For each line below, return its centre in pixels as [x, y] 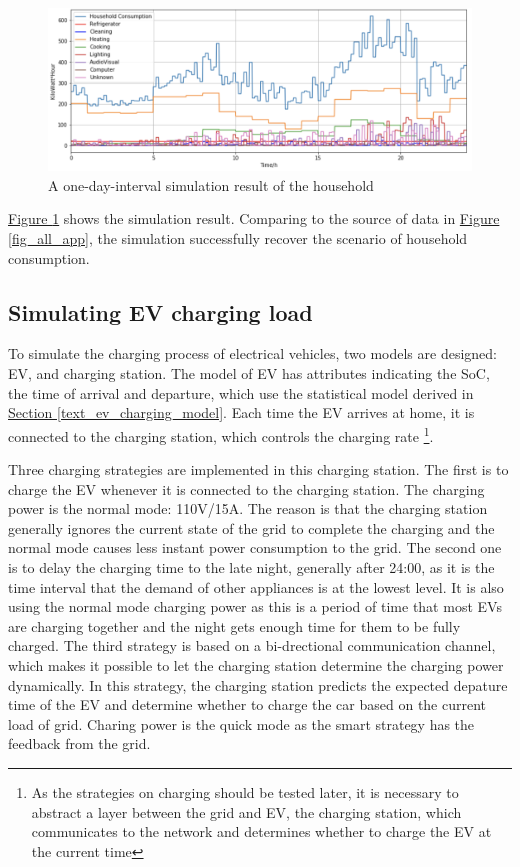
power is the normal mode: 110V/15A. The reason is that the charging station [248, 508]
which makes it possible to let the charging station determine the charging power [256, 665]
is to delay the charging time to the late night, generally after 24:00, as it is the [251, 567]
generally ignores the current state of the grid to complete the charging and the [251, 527]
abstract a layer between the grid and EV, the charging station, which [246, 811]
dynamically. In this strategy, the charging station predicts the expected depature [258, 684]
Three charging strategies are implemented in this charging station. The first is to [258, 469]
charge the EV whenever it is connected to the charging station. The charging [246, 488]
